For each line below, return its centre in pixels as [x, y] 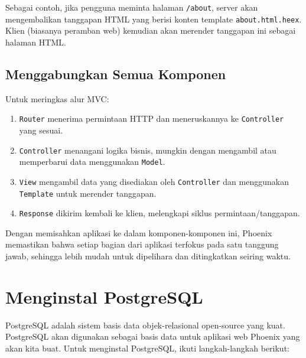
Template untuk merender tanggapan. [88, 193]
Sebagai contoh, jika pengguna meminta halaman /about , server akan [132, 7]
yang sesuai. [41, 130]
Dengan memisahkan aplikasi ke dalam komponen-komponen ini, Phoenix [139, 232]
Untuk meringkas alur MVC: [57, 98]
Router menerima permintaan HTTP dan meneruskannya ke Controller [152, 118]
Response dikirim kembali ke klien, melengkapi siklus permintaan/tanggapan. [159, 213]
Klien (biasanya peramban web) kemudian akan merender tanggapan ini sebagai [151, 30]
